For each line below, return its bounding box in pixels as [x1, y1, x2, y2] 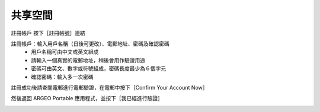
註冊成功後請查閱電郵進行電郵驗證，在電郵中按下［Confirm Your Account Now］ [11, 84, 208, 91]
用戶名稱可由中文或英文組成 [31, 48, 99, 55]
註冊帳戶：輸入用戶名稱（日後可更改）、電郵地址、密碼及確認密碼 [11, 40, 169, 47]
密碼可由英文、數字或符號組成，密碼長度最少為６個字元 [31, 65, 166, 72]
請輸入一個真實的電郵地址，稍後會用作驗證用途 [31, 57, 145, 64]
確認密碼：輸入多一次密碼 [31, 73, 94, 80]
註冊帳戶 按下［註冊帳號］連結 [11, 29, 85, 37]
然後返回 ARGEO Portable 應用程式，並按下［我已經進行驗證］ [11, 95, 163, 102]
